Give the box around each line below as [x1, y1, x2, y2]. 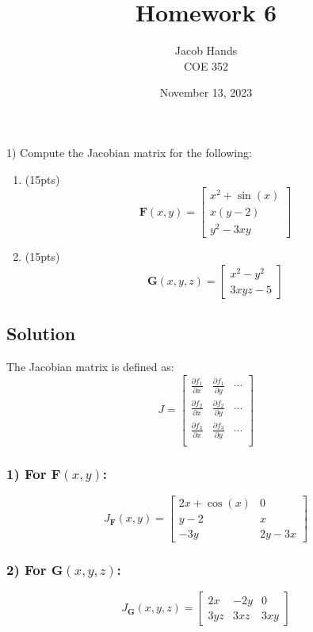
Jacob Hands [174, 42, 238, 59]
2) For [6, 560, 47, 580]
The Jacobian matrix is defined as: [6, 358, 174, 375]
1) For [6, 463, 47, 483]
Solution [6, 321, 76, 346]
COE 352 [183, 57, 229, 74]
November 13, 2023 [159, 84, 253, 101]
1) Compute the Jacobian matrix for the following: [6, 144, 252, 160]
